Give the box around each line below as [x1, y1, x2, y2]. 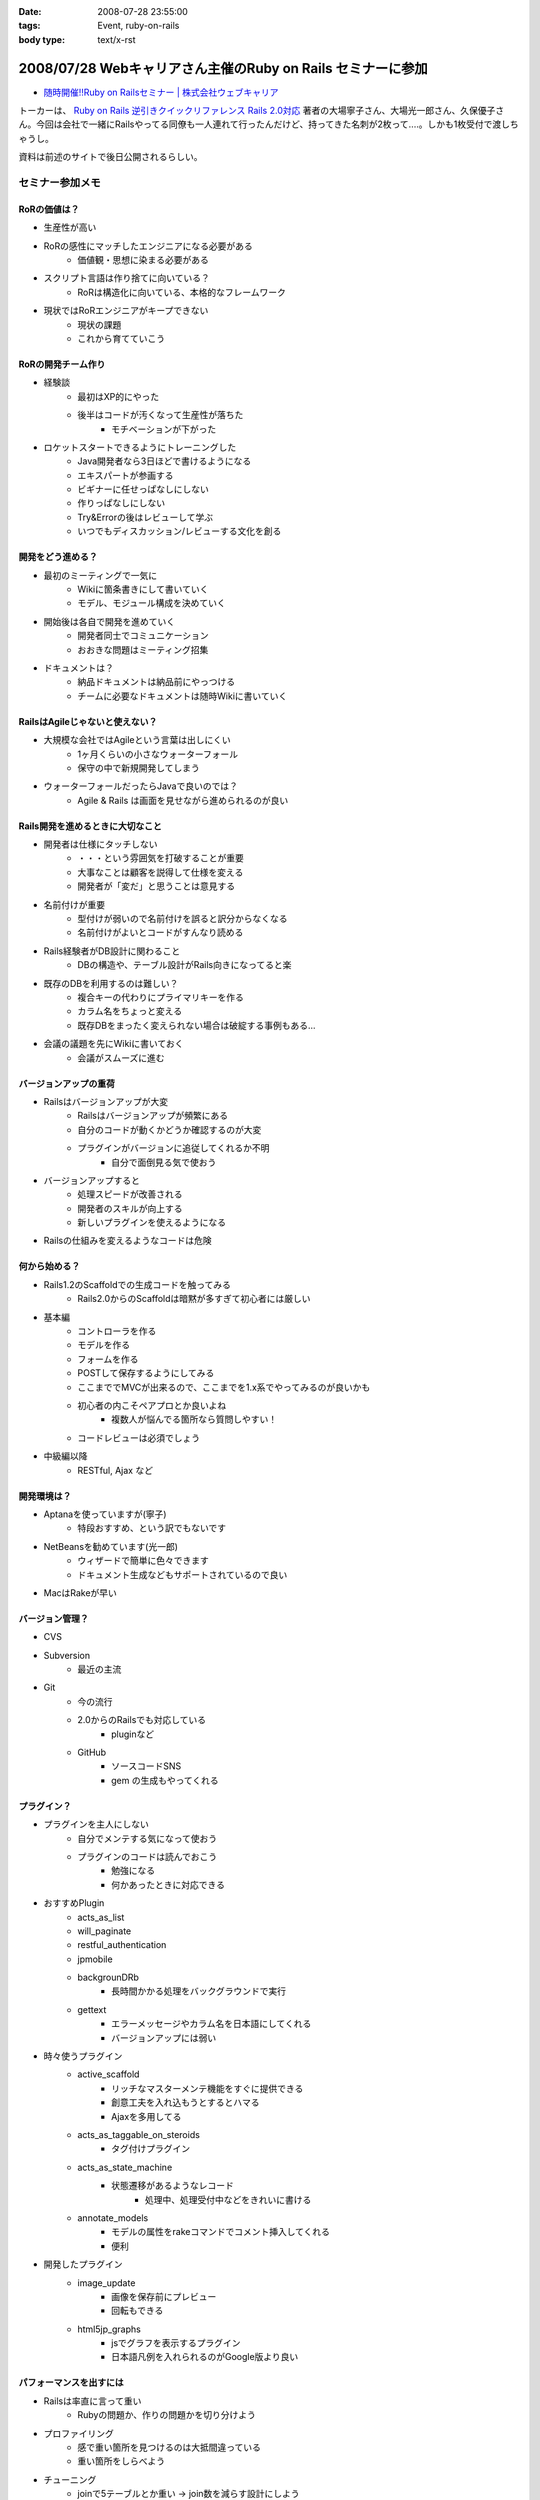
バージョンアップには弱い [111, 2031, 217, 2044]
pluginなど [111, 1728, 155, 1740]
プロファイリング [43, 2427, 114, 2439]
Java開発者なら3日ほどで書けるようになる [77, 455, 252, 467]
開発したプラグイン [43, 2258, 123, 2270]
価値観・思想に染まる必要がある [77, 253, 209, 265]
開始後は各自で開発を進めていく [43, 615, 175, 627]
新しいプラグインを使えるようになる [77, 1216, 227, 1229]
